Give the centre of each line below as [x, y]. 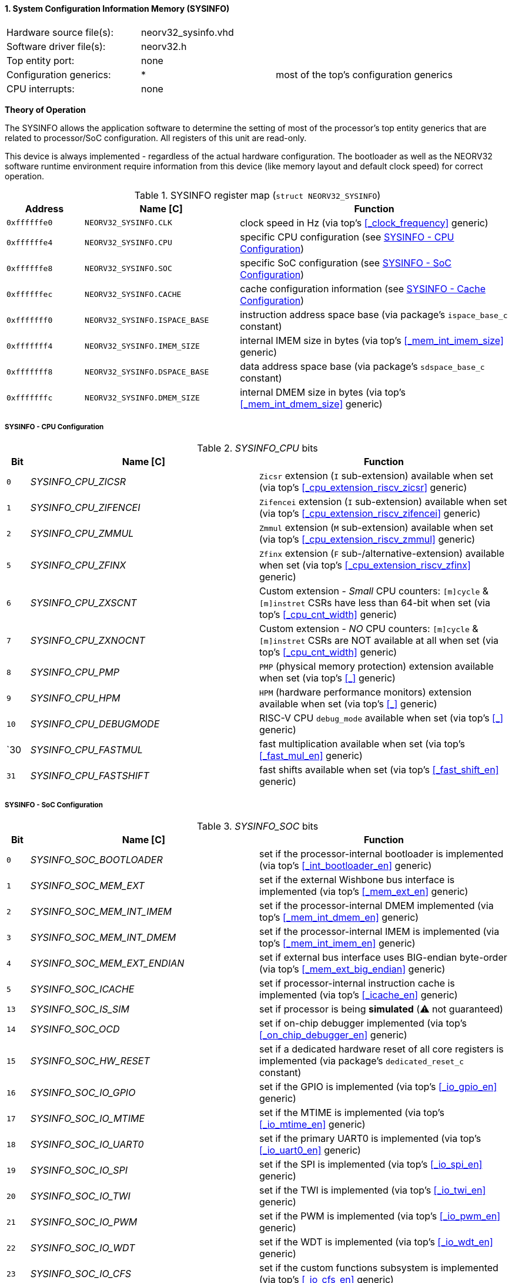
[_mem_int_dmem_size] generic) [311, 404]
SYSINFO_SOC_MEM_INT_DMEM [103, 938]
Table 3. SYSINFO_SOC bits [257, 826]
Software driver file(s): [56, 46]
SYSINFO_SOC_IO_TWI [80, 1196]
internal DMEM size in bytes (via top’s [323, 392]
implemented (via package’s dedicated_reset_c [362, 1061]
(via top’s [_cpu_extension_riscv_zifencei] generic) [370, 514]
